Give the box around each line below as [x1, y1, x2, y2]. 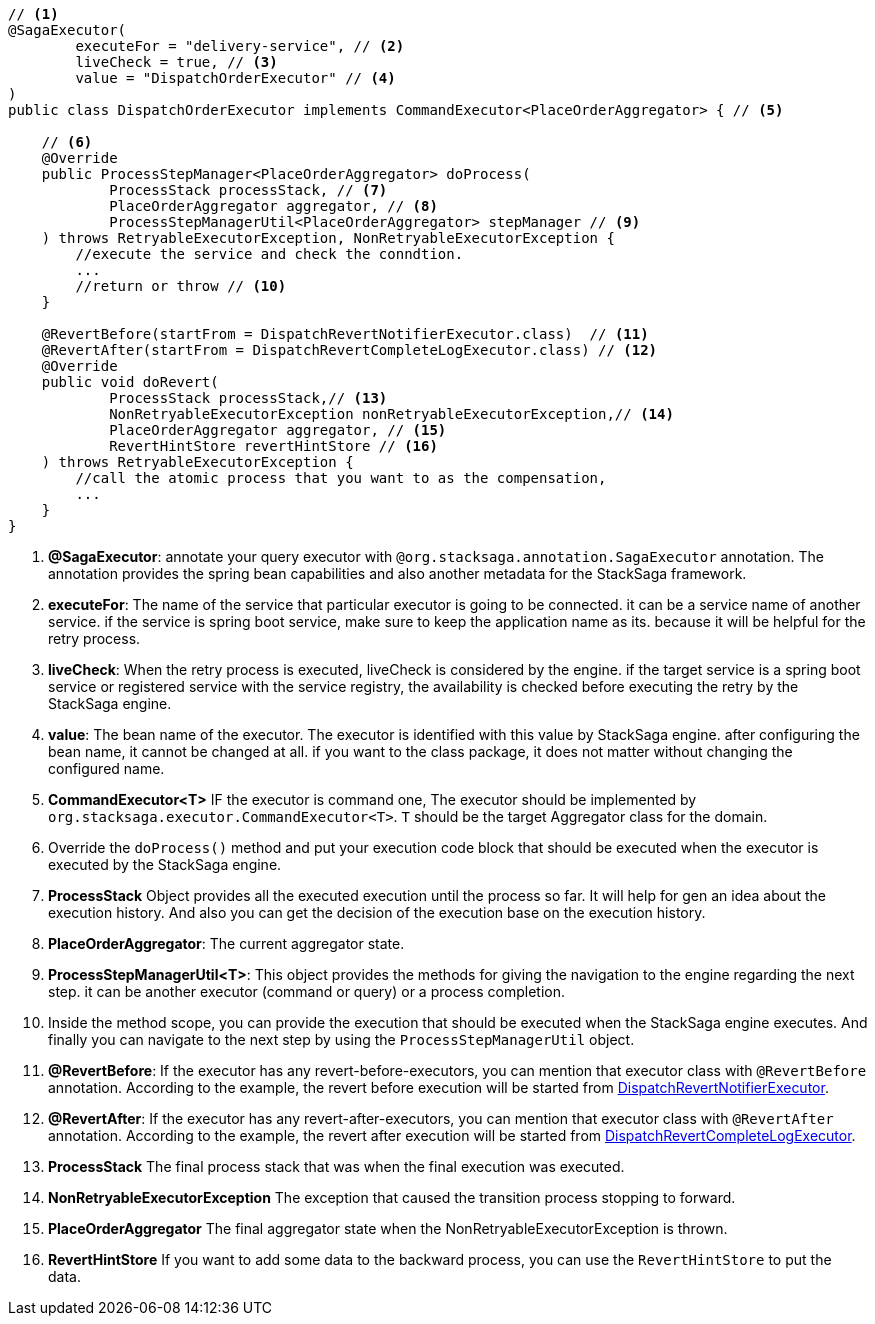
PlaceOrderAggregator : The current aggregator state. [48, 935, 405, 952]
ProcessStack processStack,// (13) [109, 390, 388, 406]
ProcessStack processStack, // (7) [109, 182, 388, 198]
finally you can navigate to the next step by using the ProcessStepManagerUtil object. [48, 1031, 635, 1048]
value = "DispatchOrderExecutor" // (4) [75, 70, 396, 86]
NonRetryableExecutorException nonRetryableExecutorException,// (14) [109, 406, 674, 422]
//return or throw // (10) [75, 278, 287, 294]
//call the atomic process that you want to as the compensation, [75, 470, 607, 486]
